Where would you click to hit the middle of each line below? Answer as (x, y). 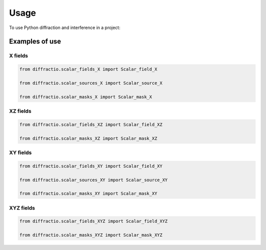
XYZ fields (22, 208)
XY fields (20, 153)
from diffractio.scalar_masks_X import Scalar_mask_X (86, 97)
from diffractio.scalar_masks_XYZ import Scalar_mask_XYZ (91, 235)
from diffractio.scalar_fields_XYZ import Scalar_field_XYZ (94, 221)
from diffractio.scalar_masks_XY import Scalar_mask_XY (88, 194)
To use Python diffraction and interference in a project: (65, 28)
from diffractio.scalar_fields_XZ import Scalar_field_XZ (91, 125)
